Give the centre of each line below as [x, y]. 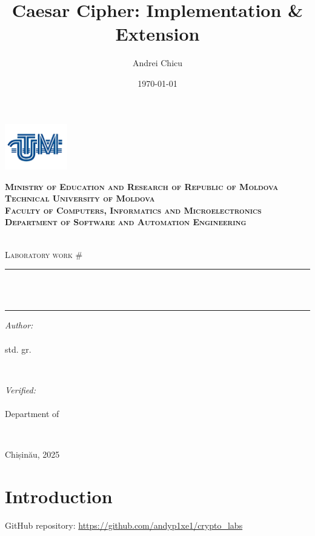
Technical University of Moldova [80, 198]
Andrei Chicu [157, 63]
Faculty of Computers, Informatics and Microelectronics [133, 210]
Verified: [21, 389]
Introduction [59, 496]
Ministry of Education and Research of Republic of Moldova [142, 186]
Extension [157, 34]
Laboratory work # [44, 254]
